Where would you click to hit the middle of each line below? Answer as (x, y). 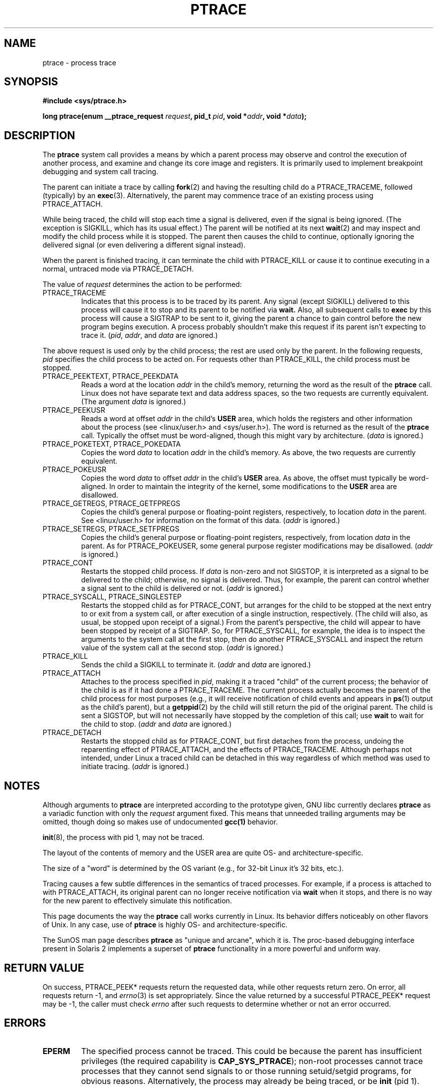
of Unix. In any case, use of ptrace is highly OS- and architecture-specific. (165, 925)
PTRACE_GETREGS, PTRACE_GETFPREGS (111, 504)
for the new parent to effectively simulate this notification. (137, 901)
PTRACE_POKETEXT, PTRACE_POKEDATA (112, 444)
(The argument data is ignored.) (133, 402)
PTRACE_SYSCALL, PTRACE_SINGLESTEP (112, 597)
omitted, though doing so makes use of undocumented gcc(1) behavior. (160, 822)
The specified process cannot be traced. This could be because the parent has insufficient (251, 1051)
